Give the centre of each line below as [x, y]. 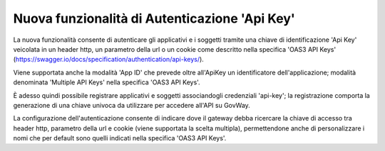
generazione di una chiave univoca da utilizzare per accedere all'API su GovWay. [132, 105]
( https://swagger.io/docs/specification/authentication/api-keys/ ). [109, 60]
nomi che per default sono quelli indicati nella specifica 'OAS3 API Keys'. [120, 138]
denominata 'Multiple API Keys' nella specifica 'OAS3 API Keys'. [107, 82]
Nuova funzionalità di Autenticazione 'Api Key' [154, 18]
